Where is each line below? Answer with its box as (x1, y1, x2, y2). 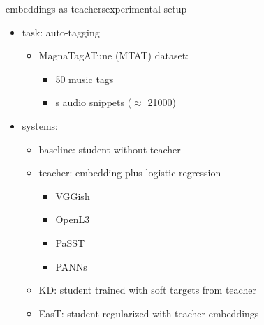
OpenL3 (55, 212, 90, 227)
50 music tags (55, 71, 114, 86)
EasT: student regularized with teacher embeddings (38, 305, 259, 320)
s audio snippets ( (55, 95, 132, 109)
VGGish (55, 188, 90, 203)
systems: (22, 118, 58, 133)
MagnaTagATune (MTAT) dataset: (38, 48, 189, 63)
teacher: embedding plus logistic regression (38, 165, 221, 180)
